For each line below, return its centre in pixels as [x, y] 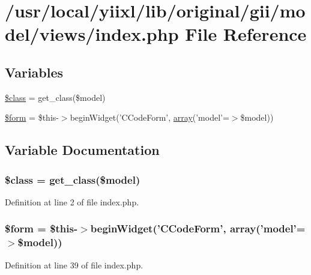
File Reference [246, 34]
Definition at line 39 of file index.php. [74, 264]
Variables [34, 72]
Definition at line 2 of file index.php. [72, 201]
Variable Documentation [82, 150]
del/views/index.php [92, 34]
